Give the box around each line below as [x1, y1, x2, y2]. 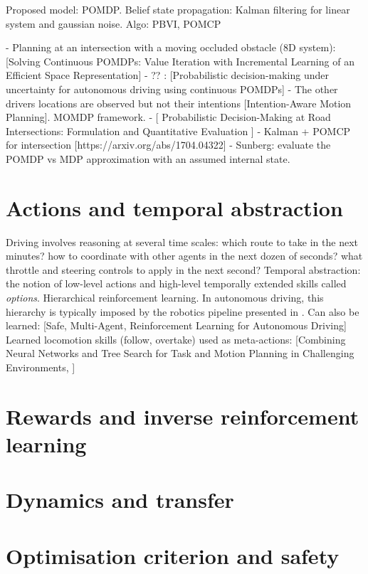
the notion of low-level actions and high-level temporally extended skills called [6, 276, 347, 291]
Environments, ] [6, 360, 75, 374]
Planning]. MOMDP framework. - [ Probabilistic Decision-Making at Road [6, 110, 331, 124]
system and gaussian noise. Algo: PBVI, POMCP [6, 16, 221, 31]
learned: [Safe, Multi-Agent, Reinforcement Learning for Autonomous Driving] [6, 318, 347, 333]
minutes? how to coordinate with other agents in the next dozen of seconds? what [6, 248, 363, 263]
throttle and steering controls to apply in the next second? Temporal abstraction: [6, 262, 361, 277]
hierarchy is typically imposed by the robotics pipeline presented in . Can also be [6, 304, 359, 319]
